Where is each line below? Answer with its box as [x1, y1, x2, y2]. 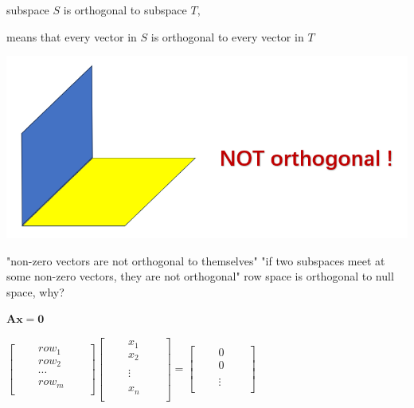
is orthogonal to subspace [63, 2, 187, 18]
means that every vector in [6, 28, 137, 45]
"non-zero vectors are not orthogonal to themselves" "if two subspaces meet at [6, 252, 385, 269]
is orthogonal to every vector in [150, 28, 304, 45]
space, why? [6, 283, 64, 300]
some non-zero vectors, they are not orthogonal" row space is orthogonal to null [6, 268, 394, 284]
